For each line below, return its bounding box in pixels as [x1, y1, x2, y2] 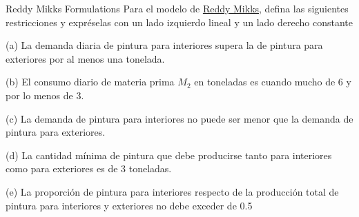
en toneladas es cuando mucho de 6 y [194, 74, 351, 89]
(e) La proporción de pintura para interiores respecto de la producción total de [6, 184, 339, 198]
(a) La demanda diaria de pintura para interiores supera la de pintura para [6, 38, 323, 52]
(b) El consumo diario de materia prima [6, 74, 175, 89]
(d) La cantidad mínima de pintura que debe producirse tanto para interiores [6, 147, 332, 162]
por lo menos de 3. [6, 87, 84, 102]
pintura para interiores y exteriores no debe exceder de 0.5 [6, 198, 253, 212]
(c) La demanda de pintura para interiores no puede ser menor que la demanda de [6, 111, 353, 125]
